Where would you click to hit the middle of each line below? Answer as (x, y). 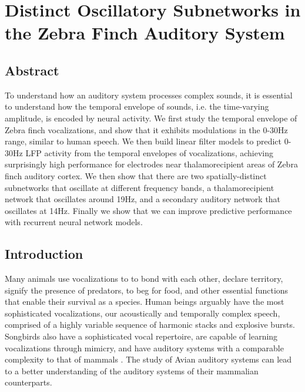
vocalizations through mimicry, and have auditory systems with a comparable (144, 347)
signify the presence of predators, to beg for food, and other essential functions (147, 290)
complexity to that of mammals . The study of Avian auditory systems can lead (148, 359)
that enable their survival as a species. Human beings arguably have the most (145, 302)
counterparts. (29, 382)
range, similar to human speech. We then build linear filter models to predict (143, 141)
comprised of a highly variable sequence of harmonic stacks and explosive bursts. (150, 325)
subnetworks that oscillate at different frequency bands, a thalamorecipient (140, 187)
